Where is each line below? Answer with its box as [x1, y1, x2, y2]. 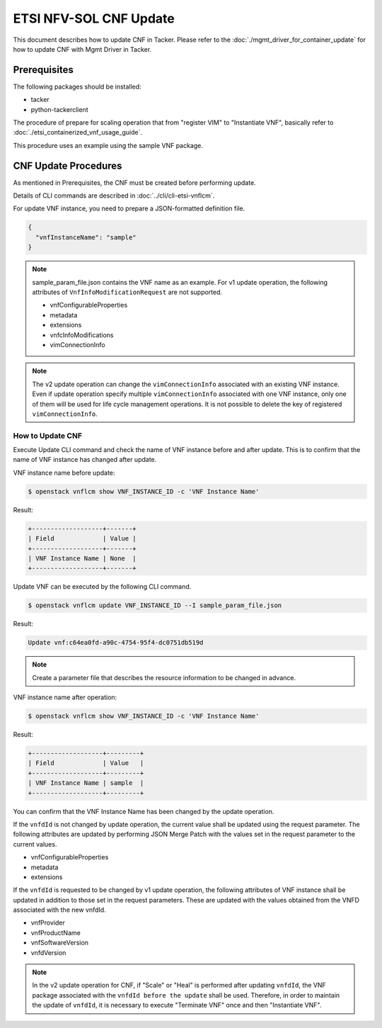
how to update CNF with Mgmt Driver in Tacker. [13, 45, 152, 53]
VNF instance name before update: [13, 468, 115, 477]
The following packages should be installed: [13, 82, 141, 91]
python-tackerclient [30, 105, 88, 113]
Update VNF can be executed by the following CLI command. [13, 582, 192, 591]
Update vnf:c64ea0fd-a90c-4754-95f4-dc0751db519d [28, 638, 204, 647]
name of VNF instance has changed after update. [13, 456, 157, 464]
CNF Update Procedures [13, 159, 122, 171]
